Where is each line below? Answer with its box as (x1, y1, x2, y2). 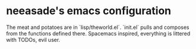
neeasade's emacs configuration (6, 4, 171, 18)
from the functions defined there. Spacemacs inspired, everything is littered (6, 30, 191, 37)
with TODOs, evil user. (6, 36, 60, 43)
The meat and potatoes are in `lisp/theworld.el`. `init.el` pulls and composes (6, 24, 190, 31)
